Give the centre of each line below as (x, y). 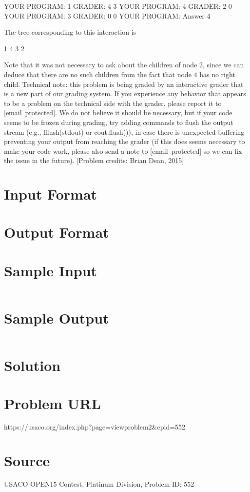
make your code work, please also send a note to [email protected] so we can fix (123, 151)
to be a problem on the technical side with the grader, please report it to (113, 103)
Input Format (51, 194)
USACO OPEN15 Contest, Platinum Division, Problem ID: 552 (99, 484)
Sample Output (57, 318)
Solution (32, 365)
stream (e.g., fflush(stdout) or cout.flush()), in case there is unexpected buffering (124, 132)
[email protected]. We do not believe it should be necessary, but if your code (118, 113)
